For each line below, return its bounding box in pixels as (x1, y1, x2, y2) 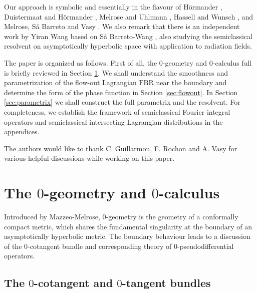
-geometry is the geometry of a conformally (106, 211, 238, 222)
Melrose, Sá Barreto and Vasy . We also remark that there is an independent (4, 21, 240, 32)
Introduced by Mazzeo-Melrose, (4, 211, 100, 222)
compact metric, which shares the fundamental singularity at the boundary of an (4, 221, 252, 231)
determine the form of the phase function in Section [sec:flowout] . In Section (4, 87, 238, 97)
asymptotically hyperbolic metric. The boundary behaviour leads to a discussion (4, 231, 250, 241)
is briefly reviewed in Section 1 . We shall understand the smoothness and (4, 67, 228, 78)
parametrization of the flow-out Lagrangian (4, 77, 137, 88)
